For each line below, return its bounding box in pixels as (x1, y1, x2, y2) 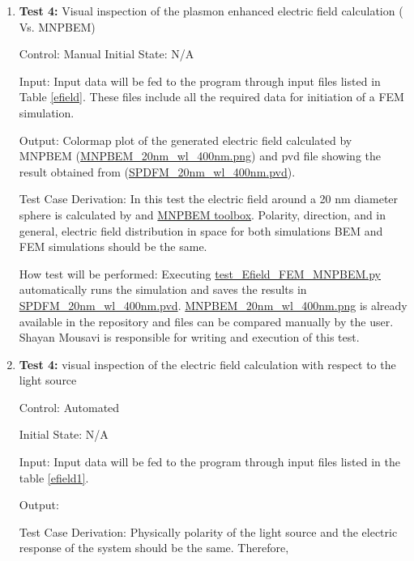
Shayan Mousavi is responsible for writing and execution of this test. (19, 329, 360, 346)
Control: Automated (19, 398, 120, 415)
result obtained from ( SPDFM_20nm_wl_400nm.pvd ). (19, 163, 296, 180)
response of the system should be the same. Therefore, (19, 539, 289, 556)
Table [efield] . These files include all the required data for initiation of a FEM (19, 88, 404, 105)
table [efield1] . (19, 469, 89, 486)
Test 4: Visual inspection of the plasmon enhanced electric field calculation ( (19, 2, 403, 19)
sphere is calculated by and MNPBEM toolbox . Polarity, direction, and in (19, 206, 386, 223)
